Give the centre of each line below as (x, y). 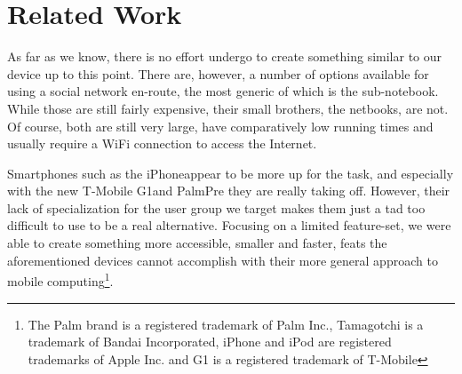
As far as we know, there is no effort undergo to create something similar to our (225, 56)
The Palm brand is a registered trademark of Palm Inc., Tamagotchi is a (226, 324)
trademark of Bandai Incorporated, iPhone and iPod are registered (210, 342)
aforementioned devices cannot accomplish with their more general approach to (223, 260)
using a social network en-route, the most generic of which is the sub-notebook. (223, 91)
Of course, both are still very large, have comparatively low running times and (220, 126)
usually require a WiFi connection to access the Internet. (162, 143)
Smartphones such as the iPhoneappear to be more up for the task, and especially (231, 173)
